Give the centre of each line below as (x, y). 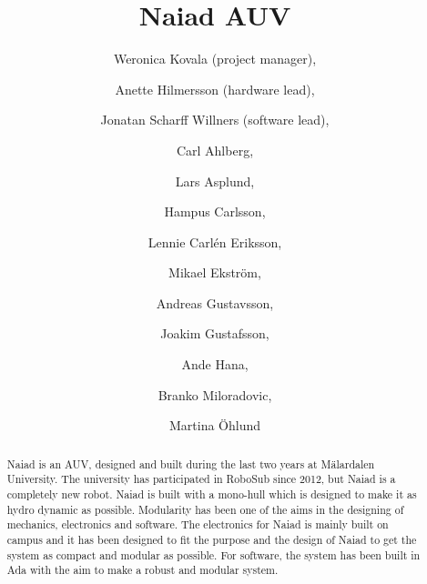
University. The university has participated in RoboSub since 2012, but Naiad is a (201, 479)
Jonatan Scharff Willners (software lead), (215, 120)
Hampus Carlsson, (215, 211)
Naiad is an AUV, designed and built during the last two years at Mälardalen (191, 463)
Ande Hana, (215, 364)
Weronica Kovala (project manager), (215, 59)
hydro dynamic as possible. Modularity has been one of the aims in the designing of (205, 509)
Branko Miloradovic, (215, 394)
